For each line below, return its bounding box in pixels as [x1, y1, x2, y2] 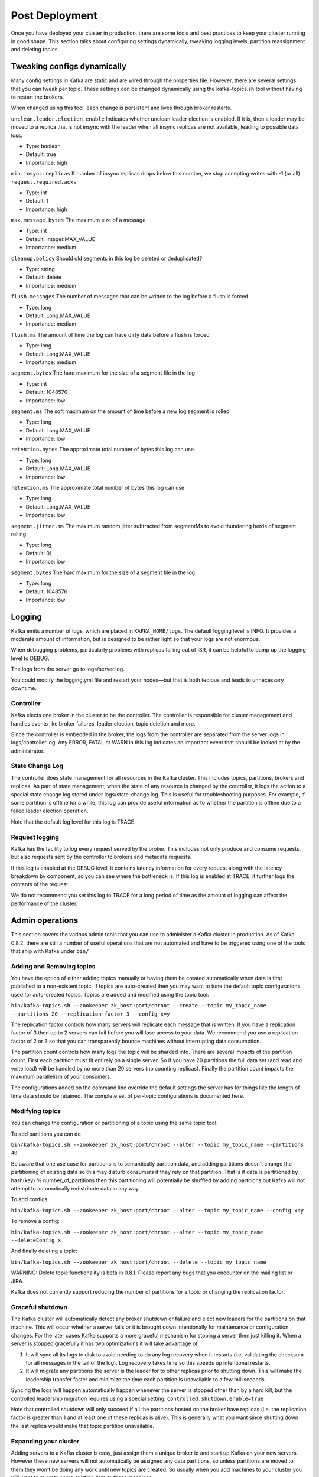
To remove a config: [11, 1218, 60, 1225]
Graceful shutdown [11, 1303, 68, 1311]
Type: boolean [25, 142, 61, 149]
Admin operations [11, 916, 79, 926]
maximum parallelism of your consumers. [11, 1073, 112, 1081]
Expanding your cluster [11, 1437, 80, 1445]
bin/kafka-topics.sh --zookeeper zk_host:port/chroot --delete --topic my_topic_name [11, 1258, 267, 1265]
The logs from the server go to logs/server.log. [11, 665, 125, 673]
